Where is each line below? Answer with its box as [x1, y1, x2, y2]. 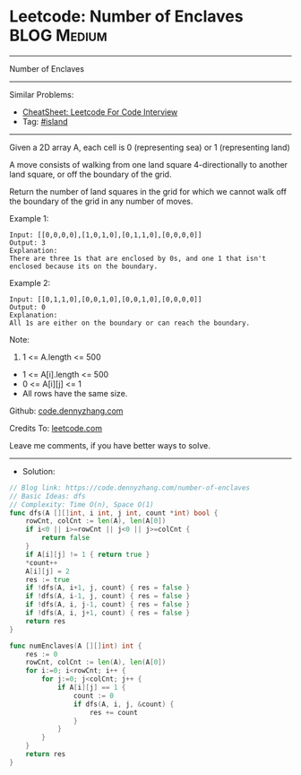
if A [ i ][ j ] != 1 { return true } [25, 550, 150, 559]
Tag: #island [21, 116, 68, 126]
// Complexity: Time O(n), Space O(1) [9, 500, 154, 509]
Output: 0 [9, 302, 47, 311]
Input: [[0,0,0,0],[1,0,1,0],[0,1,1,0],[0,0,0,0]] [9, 231, 202, 239]
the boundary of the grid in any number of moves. [9, 196, 193, 206]
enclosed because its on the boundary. [9, 262, 159, 271]
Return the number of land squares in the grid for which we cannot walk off [9, 186, 287, 196]
